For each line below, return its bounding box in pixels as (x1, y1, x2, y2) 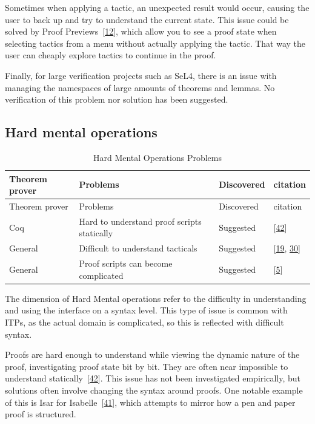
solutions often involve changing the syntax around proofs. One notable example (5, 383, 303, 396)
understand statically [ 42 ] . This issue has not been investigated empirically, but (5, 372, 300, 385)
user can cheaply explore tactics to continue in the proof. (5, 49, 216, 61)
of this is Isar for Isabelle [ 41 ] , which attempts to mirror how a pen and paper (5, 395, 296, 408)
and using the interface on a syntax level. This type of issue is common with (5, 304, 288, 316)
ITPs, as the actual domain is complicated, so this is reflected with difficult (5, 315, 284, 328)
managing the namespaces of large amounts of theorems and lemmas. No (5, 81, 275, 94)
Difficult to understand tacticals (79, 242, 197, 255)
